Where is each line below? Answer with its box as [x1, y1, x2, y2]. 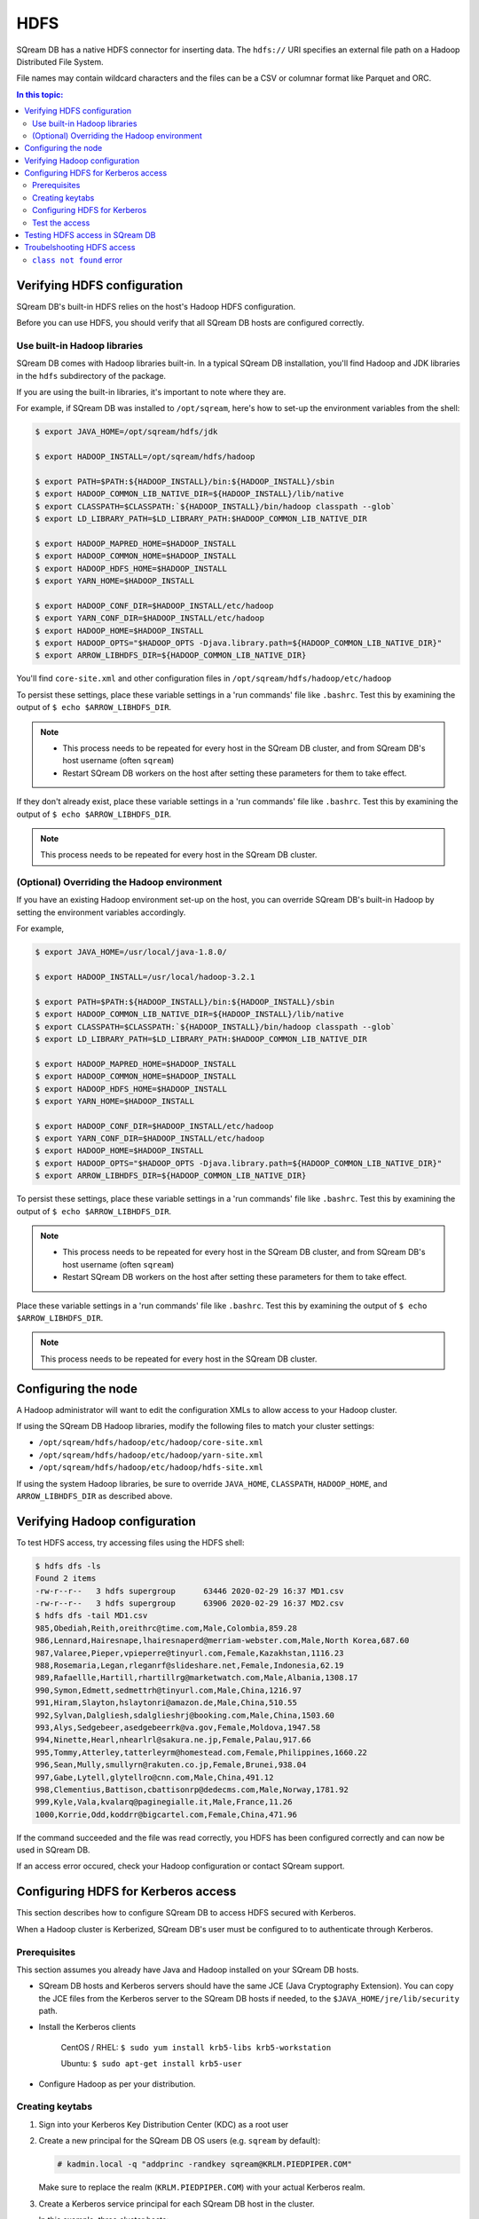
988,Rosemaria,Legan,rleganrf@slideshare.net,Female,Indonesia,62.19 [35, 1661, 344, 1670]
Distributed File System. [16, 56, 104, 67]
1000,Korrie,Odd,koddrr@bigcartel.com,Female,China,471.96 [35, 1809, 297, 1820]
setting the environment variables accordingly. [16, 906, 186, 918]
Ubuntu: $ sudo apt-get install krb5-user [60, 2058, 243, 2069]
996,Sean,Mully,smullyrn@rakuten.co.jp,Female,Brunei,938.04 [35, 1760, 307, 1770]
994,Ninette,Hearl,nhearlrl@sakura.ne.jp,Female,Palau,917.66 [35, 1735, 311, 1745]
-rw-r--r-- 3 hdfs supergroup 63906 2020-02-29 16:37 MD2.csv [35, 1599, 344, 1608]
